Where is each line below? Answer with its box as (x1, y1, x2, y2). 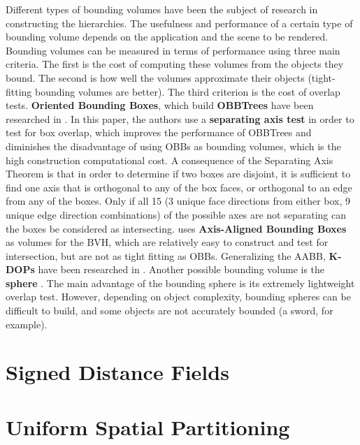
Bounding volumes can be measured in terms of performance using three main (6, 43, 340, 57)
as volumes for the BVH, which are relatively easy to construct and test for (6, 235, 329, 249)
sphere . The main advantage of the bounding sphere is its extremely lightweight (6, 275, 355, 290)
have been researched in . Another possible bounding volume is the (38, 262, 325, 277)
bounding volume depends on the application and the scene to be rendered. (6, 29, 329, 44)
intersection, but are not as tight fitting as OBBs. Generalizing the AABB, (6, 248, 326, 263)
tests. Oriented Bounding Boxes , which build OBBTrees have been (6, 98, 314, 112)
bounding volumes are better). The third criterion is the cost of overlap (35, 84, 340, 99)
